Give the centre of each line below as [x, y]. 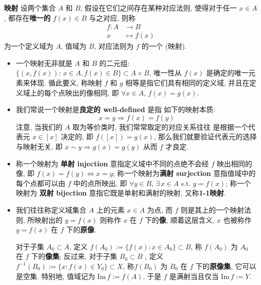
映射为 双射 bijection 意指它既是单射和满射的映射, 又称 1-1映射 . [121, 193]
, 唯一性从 [165, 73]
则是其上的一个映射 [212, 209]
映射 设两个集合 [30, 8]
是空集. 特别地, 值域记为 [55, 276]
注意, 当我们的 [39, 126]
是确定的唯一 [227, 73]
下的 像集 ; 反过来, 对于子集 [74, 256]
